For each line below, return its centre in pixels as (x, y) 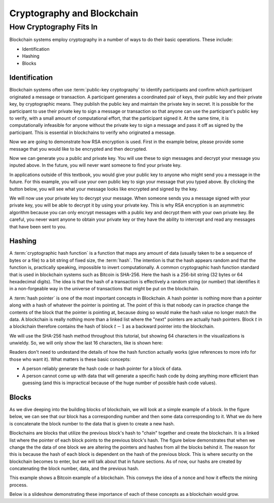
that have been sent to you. (38, 226)
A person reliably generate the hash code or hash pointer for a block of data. (102, 368)
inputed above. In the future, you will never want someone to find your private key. (96, 165)
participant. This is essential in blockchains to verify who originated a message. (92, 132)
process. (19, 485)
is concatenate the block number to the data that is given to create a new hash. (92, 423)
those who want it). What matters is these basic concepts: (70, 359)
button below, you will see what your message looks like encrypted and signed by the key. (104, 189)
